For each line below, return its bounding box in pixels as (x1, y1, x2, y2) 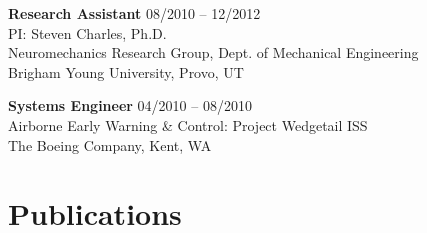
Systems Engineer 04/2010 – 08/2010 (8, 95, 252, 116)
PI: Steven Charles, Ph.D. (8, 22, 167, 43)
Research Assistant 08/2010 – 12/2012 (8, 3, 261, 23)
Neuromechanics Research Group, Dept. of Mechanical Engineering (8, 42, 419, 63)
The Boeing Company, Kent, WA (8, 134, 212, 155)
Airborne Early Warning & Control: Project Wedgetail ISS (8, 114, 368, 135)
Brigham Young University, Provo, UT (8, 61, 244, 82)
